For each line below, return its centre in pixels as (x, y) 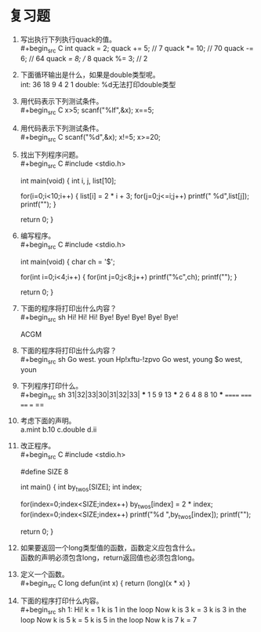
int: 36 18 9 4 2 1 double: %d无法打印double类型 (98, 84)
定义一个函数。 (44, 574)
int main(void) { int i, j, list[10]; (68, 181)
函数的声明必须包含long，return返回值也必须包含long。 (109, 557)
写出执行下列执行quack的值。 (68, 39)
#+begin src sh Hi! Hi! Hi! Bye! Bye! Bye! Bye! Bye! (99, 318)
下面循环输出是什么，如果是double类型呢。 (90, 75)
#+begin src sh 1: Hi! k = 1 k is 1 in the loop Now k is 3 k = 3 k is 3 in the (133, 611)
